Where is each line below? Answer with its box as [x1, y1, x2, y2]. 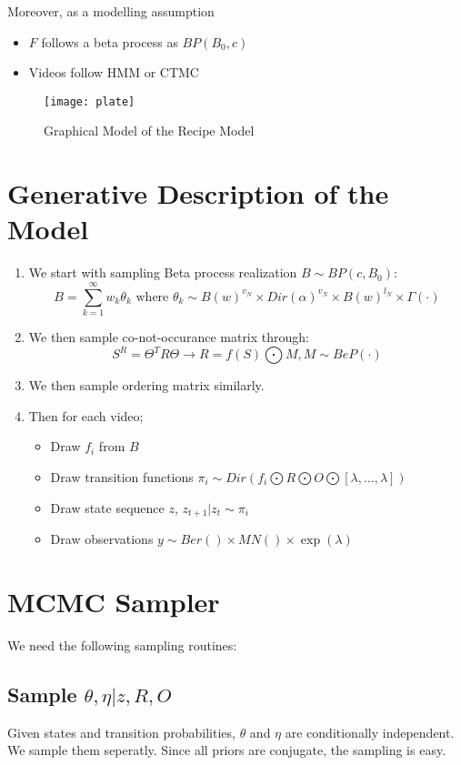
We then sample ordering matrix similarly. [28, 376, 265, 395]
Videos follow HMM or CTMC [28, 63, 199, 82]
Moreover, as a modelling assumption [7, 2, 215, 20]
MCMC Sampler [7, 582, 220, 619]
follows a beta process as [41, 32, 178, 51]
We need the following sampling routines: [7, 635, 237, 654]
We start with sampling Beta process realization [28, 263, 297, 282]
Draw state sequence [50, 498, 165, 517]
